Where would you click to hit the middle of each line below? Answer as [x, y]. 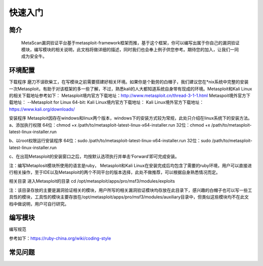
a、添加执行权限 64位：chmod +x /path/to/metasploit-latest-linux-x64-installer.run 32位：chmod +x [110, 125]
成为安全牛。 [34, 57]
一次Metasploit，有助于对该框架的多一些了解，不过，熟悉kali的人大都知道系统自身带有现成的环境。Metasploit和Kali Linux [131, 89]
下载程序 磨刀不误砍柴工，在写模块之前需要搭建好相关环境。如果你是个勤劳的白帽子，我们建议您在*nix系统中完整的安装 [129, 82]
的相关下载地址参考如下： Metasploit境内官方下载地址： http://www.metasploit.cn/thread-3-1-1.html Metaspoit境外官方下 [130, 95]
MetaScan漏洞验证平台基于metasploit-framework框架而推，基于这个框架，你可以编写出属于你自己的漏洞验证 [130, 43]
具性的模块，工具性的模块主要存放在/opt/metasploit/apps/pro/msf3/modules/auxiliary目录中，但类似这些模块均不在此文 [129, 197]
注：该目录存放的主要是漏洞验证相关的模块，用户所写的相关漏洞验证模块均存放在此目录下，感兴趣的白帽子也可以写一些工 [131, 190]
